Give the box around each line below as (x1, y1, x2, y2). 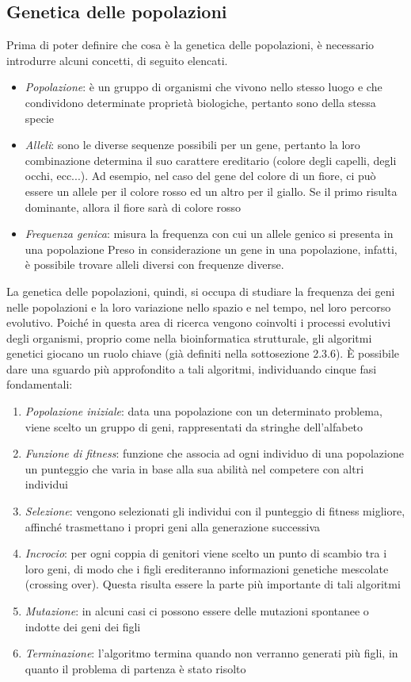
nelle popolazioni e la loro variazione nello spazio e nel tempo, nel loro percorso (6, 298, 391, 315)
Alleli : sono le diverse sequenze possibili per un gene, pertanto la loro (25, 136, 360, 153)
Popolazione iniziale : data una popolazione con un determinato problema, (25, 403, 382, 420)
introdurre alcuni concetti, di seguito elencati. (6, 52, 228, 68)
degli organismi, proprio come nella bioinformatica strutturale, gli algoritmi (6, 329, 372, 346)
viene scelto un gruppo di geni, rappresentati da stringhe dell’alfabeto (25, 418, 363, 435)
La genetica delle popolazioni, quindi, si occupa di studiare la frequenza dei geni (6, 282, 395, 299)
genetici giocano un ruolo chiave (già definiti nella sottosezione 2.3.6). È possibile (6, 345, 399, 362)
